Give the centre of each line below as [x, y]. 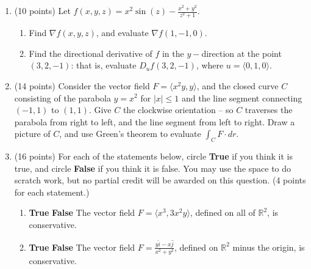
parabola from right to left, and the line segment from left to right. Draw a [155, 121]
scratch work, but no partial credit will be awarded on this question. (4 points [160, 180]
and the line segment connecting [242, 98]
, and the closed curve [238, 85]
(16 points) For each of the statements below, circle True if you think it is [153, 156]
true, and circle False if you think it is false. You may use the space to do [153, 168]
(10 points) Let [42, 10]
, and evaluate [122, 33]
